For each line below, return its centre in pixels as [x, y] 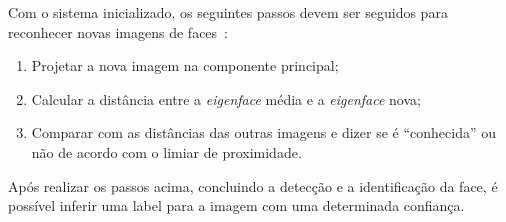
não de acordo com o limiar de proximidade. [166, 151]
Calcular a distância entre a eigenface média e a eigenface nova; [226, 98]
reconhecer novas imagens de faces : [118, 31]
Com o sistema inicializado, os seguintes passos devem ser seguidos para [228, 12]
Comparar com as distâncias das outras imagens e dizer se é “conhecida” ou [263, 132]
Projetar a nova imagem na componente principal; [185, 65]
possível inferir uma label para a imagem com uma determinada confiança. [236, 205]
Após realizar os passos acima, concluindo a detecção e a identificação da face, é [253, 185]
